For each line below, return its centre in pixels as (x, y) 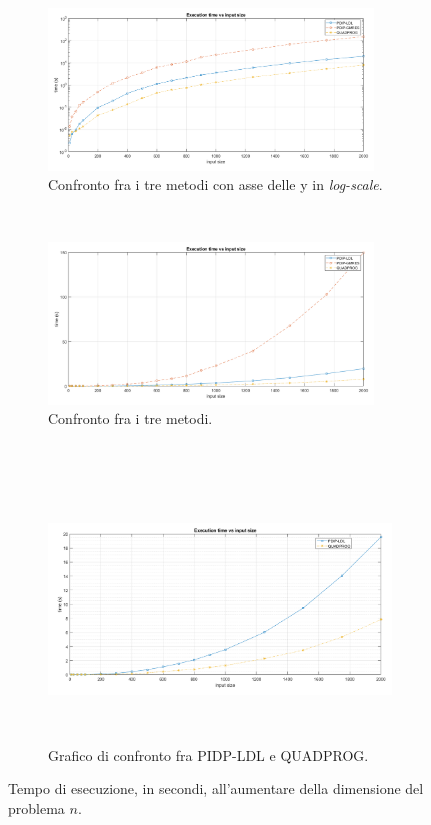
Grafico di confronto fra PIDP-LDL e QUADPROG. (208, 754)
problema (36, 807)
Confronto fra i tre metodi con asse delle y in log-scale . (215, 184)
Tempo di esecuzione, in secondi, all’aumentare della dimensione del (216, 788)
